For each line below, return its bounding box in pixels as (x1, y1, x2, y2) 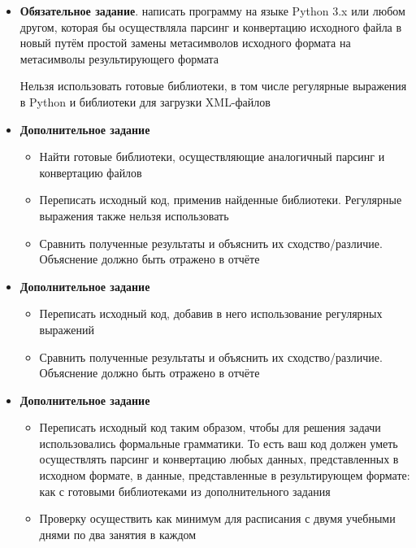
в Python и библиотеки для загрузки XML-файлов (19, 93, 271, 110)
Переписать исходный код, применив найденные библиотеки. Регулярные (39, 191, 402, 208)
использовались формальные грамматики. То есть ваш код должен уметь (39, 434, 398, 451)
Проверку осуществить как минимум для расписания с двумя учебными (39, 510, 396, 527)
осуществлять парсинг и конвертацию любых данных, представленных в (39, 450, 399, 468)
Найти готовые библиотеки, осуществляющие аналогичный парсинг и (39, 148, 385, 165)
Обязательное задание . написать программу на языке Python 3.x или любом (19, 2, 405, 19)
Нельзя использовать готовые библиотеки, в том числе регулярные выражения (19, 77, 407, 94)
